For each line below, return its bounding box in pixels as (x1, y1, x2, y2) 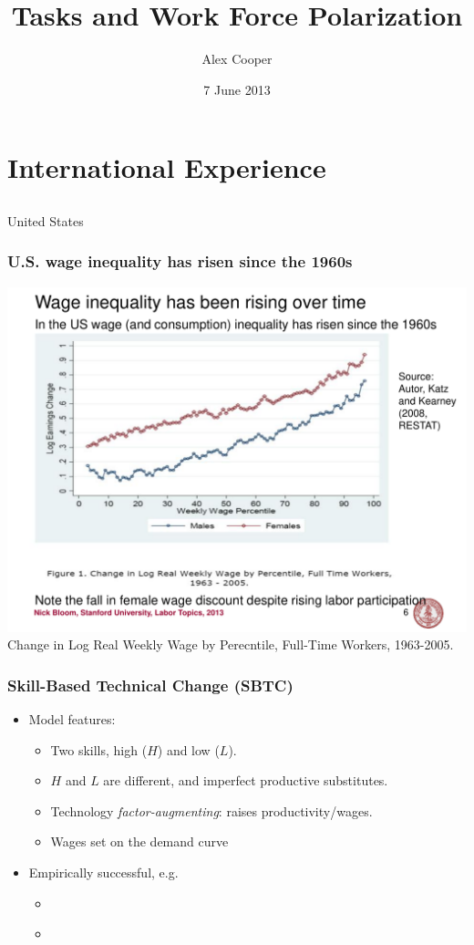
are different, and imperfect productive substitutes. (103, 771, 388, 790)
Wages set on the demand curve (50, 832, 229, 851)
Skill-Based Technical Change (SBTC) (7, 673, 294, 696)
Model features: (28, 710, 116, 729)
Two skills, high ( (50, 740, 148, 759)
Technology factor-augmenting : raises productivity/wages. (50, 801, 373, 820)
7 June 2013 (203, 79, 271, 99)
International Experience (7, 149, 326, 186)
